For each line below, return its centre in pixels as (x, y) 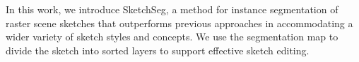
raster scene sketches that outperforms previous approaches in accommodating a (179, 23)
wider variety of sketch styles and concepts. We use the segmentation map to (172, 37)
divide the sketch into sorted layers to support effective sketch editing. (158, 50)
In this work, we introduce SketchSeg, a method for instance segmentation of (172, 9)
